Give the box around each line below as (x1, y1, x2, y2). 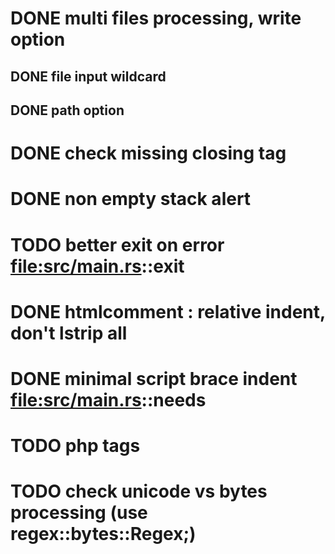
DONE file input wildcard (10, 68, 167, 85)
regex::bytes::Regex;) (10, 523, 197, 546)
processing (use (10, 502, 148, 524)
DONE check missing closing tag (10, 142, 287, 165)
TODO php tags (10, 435, 141, 457)
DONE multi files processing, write (10, 7, 302, 30)
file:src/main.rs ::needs (10, 388, 207, 411)
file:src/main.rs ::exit (10, 255, 185, 277)
